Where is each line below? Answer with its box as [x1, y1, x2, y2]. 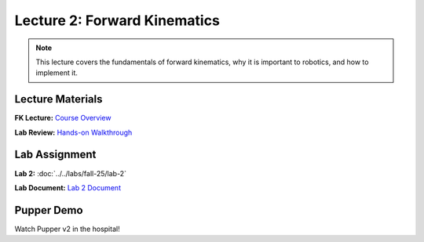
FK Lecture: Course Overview [14, 114, 111, 123]
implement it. [35, 68, 78, 78]
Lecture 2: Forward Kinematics [14, 12, 220, 29]
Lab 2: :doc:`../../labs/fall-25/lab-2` [14, 168, 127, 178]
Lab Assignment [14, 148, 97, 161]
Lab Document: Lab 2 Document [14, 182, 122, 192]
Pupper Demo [14, 204, 83, 217]
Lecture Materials [14, 92, 103, 106]
